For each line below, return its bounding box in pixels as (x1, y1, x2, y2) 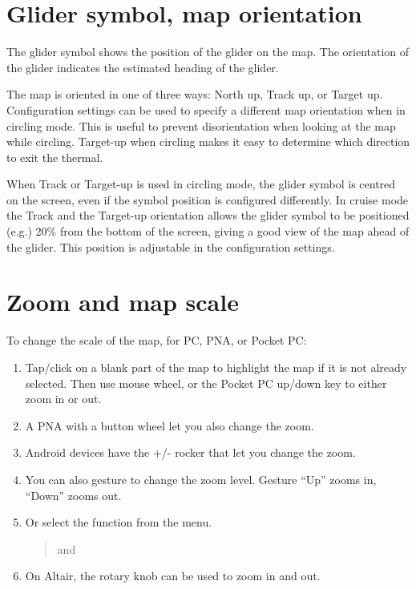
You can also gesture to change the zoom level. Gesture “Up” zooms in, (25, 470, 377, 487)
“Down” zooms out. (25, 486, 122, 503)
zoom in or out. (25, 390, 102, 407)
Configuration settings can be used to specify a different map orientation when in (6, 101, 406, 118)
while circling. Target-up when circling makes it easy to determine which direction (6, 133, 410, 150)
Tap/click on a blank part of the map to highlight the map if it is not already (25, 358, 407, 375)
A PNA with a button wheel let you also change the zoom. (25, 417, 314, 434)
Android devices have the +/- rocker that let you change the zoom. (25, 444, 356, 461)
